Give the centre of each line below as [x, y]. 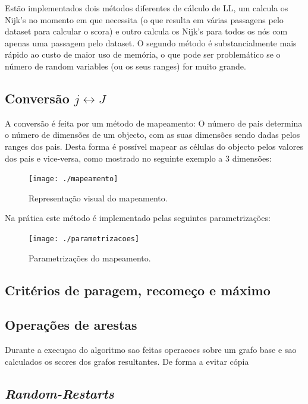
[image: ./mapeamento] [73, 179]
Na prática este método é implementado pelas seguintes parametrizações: [138, 218]
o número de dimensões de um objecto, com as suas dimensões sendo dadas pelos [153, 135]
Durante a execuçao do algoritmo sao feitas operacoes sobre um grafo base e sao [151, 350]
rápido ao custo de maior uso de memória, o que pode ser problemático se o [143, 54]
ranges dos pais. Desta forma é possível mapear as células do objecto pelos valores [154, 146]
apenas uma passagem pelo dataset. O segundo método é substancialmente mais [151, 42]
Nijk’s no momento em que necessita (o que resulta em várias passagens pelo [144, 19]
